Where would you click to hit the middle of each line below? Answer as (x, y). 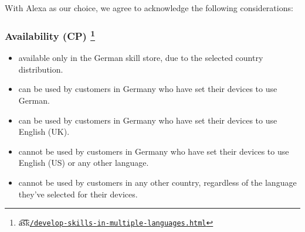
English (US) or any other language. (84, 163)
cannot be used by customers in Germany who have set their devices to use (154, 151)
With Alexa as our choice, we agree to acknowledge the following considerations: (149, 8)
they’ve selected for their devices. (78, 194)
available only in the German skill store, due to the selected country (141, 58)
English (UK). (44, 132)
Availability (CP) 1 (50, 35)
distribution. (41, 69)
